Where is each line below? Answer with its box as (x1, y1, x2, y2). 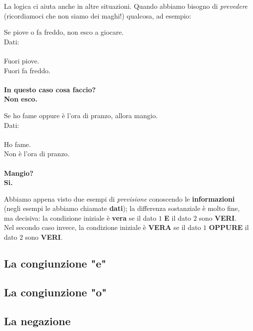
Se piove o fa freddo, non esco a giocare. (4, 27, 124, 37)
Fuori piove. (4, 55, 40, 65)
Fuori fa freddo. (4, 65, 51, 75)
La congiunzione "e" (4, 256, 106, 271)
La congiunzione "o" (4, 284, 107, 299)
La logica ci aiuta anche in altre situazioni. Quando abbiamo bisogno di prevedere (4, 1, 248, 11)
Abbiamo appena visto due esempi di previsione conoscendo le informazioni (4, 193, 235, 204)
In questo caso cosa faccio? (4, 84, 96, 94)
